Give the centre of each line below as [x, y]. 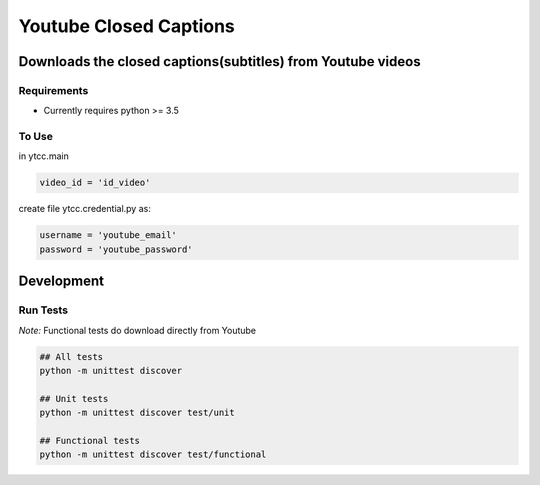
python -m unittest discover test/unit [137, 413]
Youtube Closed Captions [126, 26]
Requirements [53, 90]
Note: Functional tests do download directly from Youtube [137, 330]
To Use [36, 137]
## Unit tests [74, 398]
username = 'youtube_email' [108, 235]
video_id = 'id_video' [95, 183]
